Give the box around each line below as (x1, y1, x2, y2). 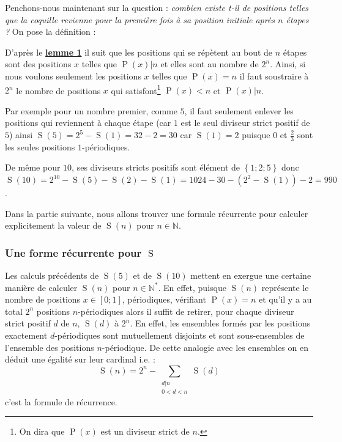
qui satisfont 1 (111, 82, 161, 97)
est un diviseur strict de (100, 425, 190, 438)
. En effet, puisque (158, 281, 226, 293)
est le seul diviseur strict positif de (180, 116, 310, 129)
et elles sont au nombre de (160, 57, 259, 70)
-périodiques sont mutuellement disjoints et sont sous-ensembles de (54, 328, 305, 341)
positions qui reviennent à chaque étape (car (5, 116, 171, 129)
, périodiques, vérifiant (122, 293, 206, 306)
